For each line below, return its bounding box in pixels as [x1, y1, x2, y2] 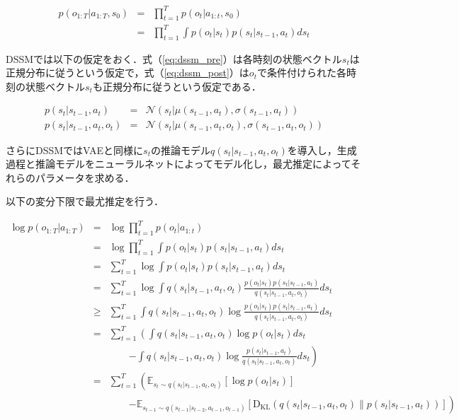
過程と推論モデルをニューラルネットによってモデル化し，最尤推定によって [6, 156, 351, 171]
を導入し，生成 [287, 142, 357, 157]
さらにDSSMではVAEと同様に [6, 142, 144, 157]
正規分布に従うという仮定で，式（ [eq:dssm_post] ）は [6, 65, 249, 80]
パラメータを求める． [35, 170, 135, 185]
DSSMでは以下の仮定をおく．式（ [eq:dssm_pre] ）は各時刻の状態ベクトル [6, 51, 342, 66]
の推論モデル [151, 142, 210, 157]
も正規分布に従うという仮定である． [92, 78, 261, 93]
